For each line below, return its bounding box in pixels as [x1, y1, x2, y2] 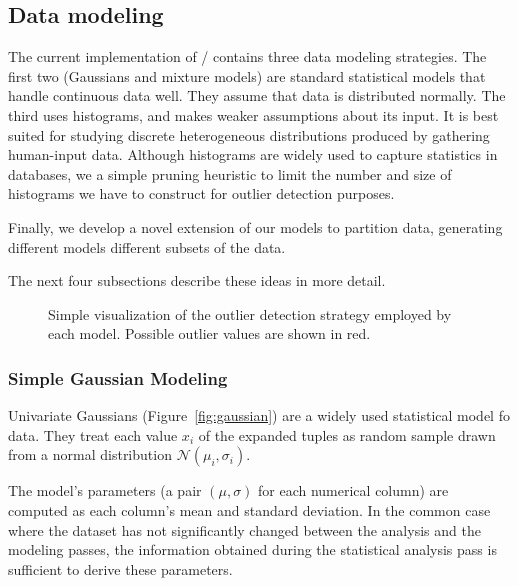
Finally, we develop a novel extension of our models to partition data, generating [8, 216, 503, 237]
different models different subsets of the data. [8, 236, 286, 257]
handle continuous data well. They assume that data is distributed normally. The [8, 85, 506, 106]
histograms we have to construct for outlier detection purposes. [8, 183, 395, 204]
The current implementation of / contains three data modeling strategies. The [8, 46, 487, 67]
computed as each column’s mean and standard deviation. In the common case [8, 499, 491, 520]
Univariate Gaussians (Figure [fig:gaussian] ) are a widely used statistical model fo [8, 405, 510, 426]
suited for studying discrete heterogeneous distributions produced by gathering [8, 124, 490, 145]
